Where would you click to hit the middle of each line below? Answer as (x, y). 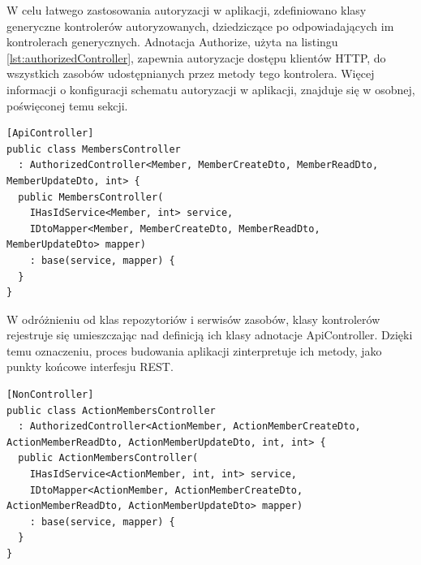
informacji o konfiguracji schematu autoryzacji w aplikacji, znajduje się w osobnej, (211, 89)
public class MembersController (94, 149)
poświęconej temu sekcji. (67, 105)
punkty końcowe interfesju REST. (90, 367)
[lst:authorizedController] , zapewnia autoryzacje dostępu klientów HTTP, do (196, 57)
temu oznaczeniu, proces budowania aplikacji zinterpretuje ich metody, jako (194, 350)
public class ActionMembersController (111, 410)
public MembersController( (91, 197)
